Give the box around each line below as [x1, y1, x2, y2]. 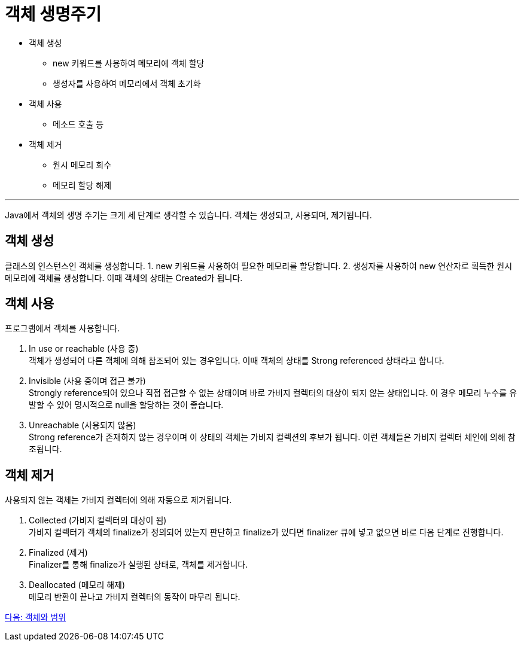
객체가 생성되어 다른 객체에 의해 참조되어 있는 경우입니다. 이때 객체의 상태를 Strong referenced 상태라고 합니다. [29, 355, 444, 366]
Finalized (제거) [29, 547, 88, 558]
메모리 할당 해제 [53, 179, 112, 190]
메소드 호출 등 [53, 118, 104, 129]
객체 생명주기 [5, 4, 102, 25]
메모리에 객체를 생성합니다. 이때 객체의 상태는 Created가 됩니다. [5, 272, 243, 283]
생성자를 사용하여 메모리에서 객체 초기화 [53, 78, 201, 89]
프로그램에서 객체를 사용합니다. [5, 323, 120, 334]
